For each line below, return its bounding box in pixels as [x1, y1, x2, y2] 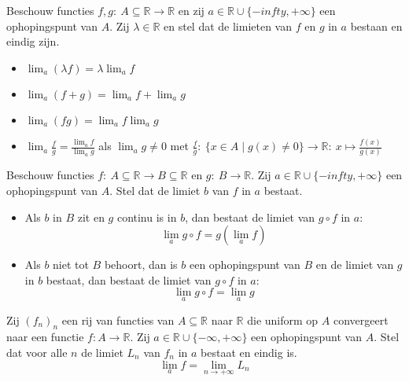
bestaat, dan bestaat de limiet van [46, 271, 212, 288]
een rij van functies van [61, 311, 175, 328]
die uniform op [247, 311, 319, 328]
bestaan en [350, 17, 403, 34]
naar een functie [6, 329, 84, 345]
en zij [178, 2, 204, 18]
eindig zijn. [6, 33, 60, 50]
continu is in [116, 208, 177, 225]
